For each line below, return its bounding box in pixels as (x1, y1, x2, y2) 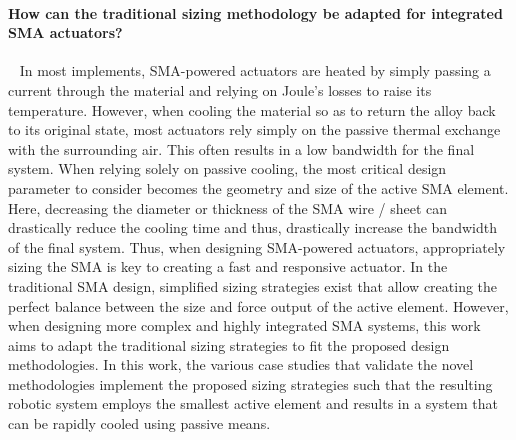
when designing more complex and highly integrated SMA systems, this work (8, 315, 481, 336)
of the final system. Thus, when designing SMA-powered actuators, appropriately (8, 236, 506, 257)
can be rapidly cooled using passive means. (8, 413, 271, 434)
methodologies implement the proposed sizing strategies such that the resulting (8, 373, 493, 394)
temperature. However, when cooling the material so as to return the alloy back (8, 99, 496, 120)
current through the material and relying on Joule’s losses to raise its (8, 79, 432, 100)
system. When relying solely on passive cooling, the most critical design (8, 158, 447, 179)
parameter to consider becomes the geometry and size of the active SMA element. (8, 177, 509, 198)
